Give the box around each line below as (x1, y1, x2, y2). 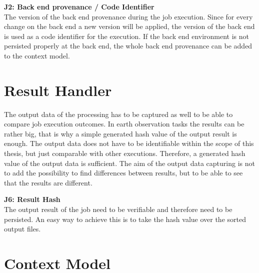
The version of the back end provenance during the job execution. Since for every (4, 11, 253, 21)
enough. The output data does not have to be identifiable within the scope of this (4, 138, 254, 148)
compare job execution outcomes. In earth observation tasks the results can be (4, 118, 244, 129)
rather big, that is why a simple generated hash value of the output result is (4, 128, 237, 138)
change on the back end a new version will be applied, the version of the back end (4, 21, 255, 31)
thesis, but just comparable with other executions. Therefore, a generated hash (4, 148, 245, 158)
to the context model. (4, 50, 70, 60)
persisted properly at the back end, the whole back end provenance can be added (4, 40, 252, 51)
